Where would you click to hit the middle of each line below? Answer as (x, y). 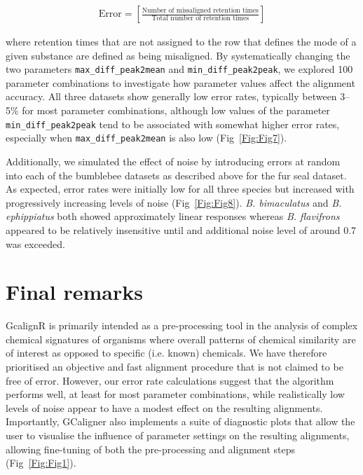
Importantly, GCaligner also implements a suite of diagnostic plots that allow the (180, 421)
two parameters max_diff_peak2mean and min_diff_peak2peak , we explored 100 (179, 69)
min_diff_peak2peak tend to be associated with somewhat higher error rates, (173, 124)
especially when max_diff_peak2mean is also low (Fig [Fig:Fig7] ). (146, 138)
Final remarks (74, 292)
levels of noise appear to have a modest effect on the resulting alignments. (164, 407)
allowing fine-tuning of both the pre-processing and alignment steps (151, 449)
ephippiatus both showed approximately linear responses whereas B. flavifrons (173, 216)
